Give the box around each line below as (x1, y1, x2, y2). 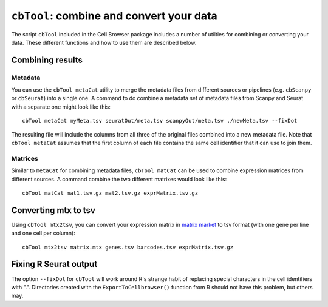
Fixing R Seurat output (11, 259, 98, 269)
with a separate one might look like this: (11, 103, 111, 110)
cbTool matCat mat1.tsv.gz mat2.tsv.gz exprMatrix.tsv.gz (22, 189, 199, 197)
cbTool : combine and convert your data (11, 9, 218, 22)
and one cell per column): (11, 229, 75, 237)
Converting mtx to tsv (11, 205, 95, 215)
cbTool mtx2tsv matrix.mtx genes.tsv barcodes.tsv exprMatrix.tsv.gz (22, 243, 234, 251)
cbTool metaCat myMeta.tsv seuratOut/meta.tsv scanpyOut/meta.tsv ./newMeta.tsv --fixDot (22, 117, 298, 124)
